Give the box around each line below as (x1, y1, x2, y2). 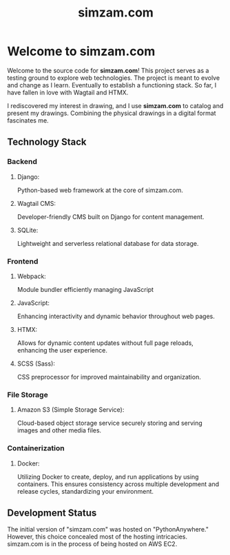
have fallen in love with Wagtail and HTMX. (7, 88, 129, 96)
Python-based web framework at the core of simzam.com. (17, 186, 184, 194)
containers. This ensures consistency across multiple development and (17, 480, 220, 488)
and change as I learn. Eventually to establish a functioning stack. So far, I (7, 81, 217, 89)
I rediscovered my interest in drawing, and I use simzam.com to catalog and (7, 101, 224, 109)
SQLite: (17, 226, 39, 234)
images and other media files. (17, 426, 102, 434)
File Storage (7, 390, 48, 399)
